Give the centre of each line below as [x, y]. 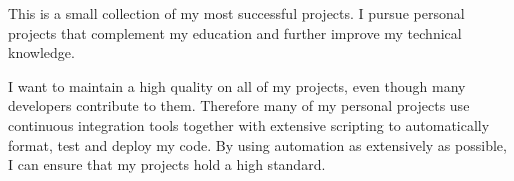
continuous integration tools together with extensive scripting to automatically [249, 124]
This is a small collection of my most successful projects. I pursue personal [236, 13]
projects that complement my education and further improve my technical [235, 32]
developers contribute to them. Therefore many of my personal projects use [239, 105]
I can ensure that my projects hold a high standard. [167, 164]
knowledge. [41, 52]
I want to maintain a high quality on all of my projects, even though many [237, 85]
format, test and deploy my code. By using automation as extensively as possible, [257, 144]
